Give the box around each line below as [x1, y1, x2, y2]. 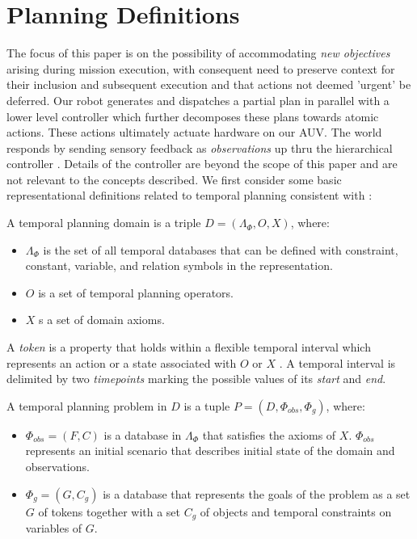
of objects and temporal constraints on [200, 503, 392, 520]
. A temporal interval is [279, 354, 396, 371]
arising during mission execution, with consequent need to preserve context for [6, 60, 395, 77]
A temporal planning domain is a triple [6, 214, 201, 231]
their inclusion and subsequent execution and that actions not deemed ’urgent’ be [6, 76, 411, 93]
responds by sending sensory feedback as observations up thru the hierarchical [6, 139, 393, 156]
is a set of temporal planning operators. [38, 284, 234, 301]
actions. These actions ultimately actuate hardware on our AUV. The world [6, 124, 382, 141]
